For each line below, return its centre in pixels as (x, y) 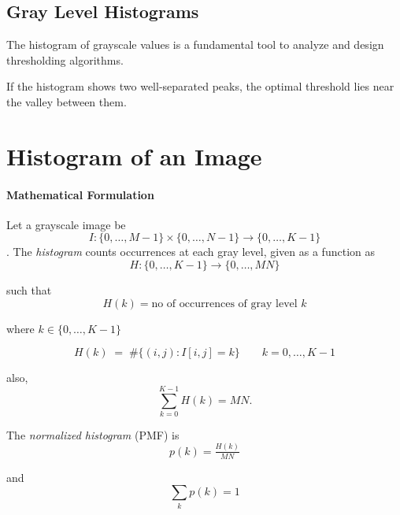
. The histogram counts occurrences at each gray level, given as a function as (191, 252)
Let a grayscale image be (66, 224)
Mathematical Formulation (80, 194)
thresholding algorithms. (65, 59)
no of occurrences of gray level (224, 304)
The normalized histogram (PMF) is (93, 434)
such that (29, 289)
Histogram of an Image (134, 156)
